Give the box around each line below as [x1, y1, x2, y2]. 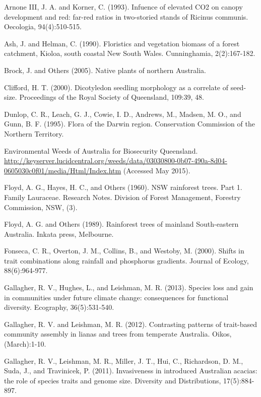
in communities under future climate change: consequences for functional [4, 292, 229, 302]
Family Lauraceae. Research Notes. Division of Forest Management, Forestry [4, 191, 241, 202]
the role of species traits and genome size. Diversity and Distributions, [4, 375, 221, 385]
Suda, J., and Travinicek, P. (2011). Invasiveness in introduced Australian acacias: [4, 365, 257, 376]
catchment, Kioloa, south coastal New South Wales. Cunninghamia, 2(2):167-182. [4, 48, 255, 58]
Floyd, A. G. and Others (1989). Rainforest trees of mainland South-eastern [4, 219, 239, 229]
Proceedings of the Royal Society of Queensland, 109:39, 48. [19, 92, 204, 102]
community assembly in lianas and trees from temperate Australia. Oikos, [4, 328, 232, 339]
